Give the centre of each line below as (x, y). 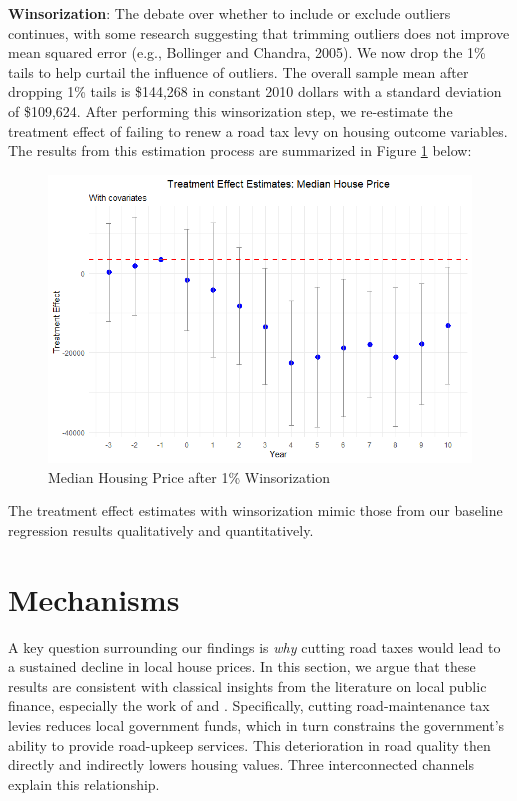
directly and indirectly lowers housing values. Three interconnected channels (241, 764)
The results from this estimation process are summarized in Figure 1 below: (240, 150)
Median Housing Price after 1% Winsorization (189, 476)
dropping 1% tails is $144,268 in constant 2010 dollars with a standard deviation (255, 91)
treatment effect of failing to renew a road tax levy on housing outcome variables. (258, 130)
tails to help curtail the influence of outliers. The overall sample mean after (238, 71)
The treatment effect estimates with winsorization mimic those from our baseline (255, 510)
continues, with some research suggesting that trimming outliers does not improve (259, 32)
